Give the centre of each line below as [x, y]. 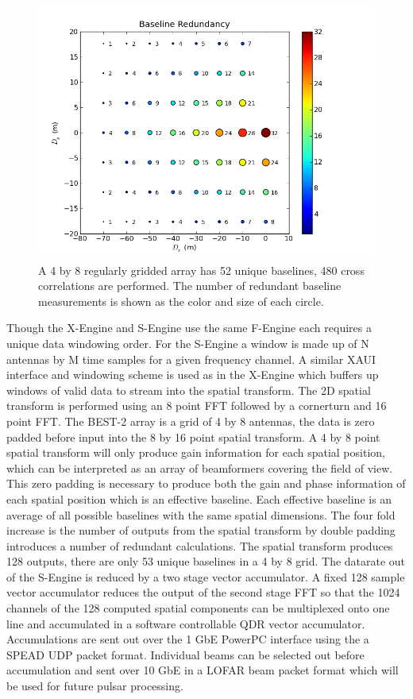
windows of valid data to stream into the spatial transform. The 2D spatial [189, 390]
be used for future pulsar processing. [95, 686]
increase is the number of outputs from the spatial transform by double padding [201, 530]
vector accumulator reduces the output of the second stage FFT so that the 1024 [203, 592]
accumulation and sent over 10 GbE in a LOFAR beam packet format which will [203, 670]
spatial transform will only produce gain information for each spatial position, [196, 452]
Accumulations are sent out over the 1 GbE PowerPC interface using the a [188, 639]
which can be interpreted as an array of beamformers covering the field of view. [200, 467]
